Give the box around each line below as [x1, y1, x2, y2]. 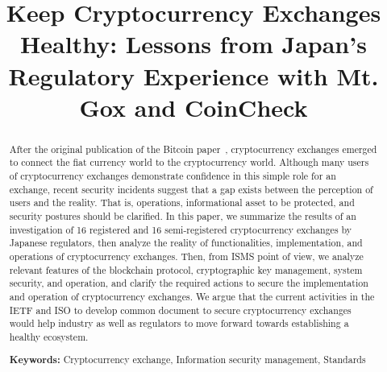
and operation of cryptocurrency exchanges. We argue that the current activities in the [9, 289, 375, 303]
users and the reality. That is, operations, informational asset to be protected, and [9, 196, 355, 209]
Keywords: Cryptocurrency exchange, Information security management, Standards [9, 353, 366, 367]
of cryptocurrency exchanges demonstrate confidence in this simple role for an [9, 169, 336, 183]
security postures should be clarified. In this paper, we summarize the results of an [9, 209, 356, 223]
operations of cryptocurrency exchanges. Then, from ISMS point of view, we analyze [9, 249, 364, 262]
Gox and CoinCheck [79, 90, 308, 123]
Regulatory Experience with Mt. [8, 59, 379, 92]
